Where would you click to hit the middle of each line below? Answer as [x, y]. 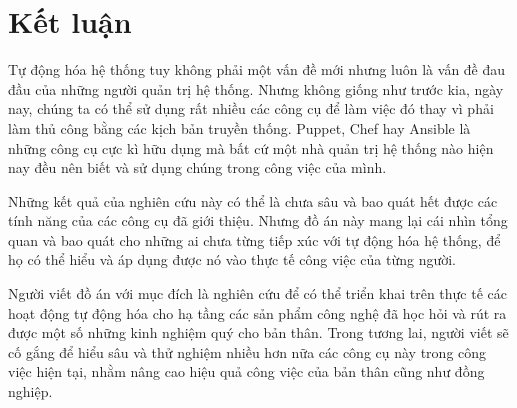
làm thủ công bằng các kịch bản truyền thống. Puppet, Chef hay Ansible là [239, 127]
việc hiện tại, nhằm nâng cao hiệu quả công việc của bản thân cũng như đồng [246, 371]
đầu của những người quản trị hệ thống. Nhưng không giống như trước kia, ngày [256, 88]
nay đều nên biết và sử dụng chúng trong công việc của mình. [197, 167]
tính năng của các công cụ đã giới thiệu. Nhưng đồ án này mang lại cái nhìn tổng [258, 220]
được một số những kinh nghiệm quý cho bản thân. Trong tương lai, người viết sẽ [258, 332]
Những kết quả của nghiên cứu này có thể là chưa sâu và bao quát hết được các [253, 200]
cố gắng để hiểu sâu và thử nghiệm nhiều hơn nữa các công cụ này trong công [247, 351]
